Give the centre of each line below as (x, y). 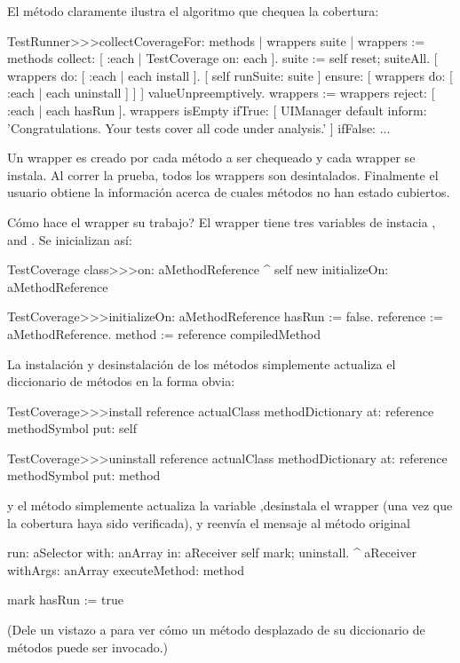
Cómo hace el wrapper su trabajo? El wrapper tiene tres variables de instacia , (222, 221)
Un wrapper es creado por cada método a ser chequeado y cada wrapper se (211, 158)
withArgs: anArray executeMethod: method (126, 569)
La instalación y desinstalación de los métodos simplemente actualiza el (202, 363)
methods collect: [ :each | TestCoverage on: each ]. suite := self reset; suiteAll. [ (222, 58)
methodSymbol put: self (72, 428)
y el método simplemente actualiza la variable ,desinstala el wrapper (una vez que (230, 505)
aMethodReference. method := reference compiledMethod (164, 333)
